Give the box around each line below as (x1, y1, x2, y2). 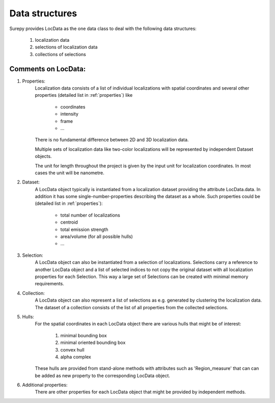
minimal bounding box (60, 332, 107, 338)
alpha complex (60, 354, 92, 360)
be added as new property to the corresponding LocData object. (35, 372, 171, 379)
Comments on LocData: (9, 64, 86, 73)
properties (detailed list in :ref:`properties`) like (35, 92, 133, 98)
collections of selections (35, 51, 86, 57)
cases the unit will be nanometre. (35, 170, 104, 176)
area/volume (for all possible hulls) (60, 233, 133, 239)
